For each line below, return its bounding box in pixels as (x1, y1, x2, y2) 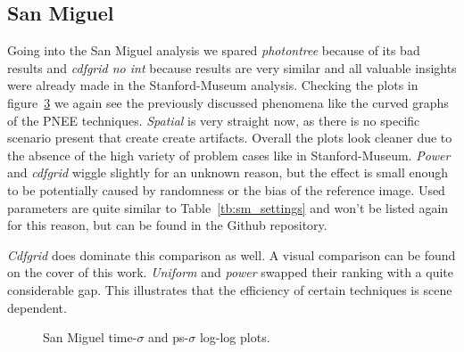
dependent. (7, 298, 67, 316)
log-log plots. (199, 328, 270, 347)
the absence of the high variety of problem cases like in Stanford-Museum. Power (7, 145, 451, 164)
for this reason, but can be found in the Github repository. (7, 216, 327, 234)
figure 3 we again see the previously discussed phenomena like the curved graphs (7, 93, 449, 111)
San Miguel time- (43, 328, 137, 347)
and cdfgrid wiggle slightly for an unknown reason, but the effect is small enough (7, 163, 449, 182)
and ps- (148, 328, 189, 347)
